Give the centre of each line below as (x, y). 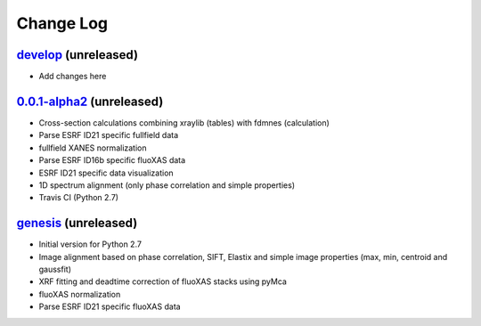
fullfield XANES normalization (93, 148)
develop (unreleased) (77, 55)
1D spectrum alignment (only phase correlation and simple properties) (167, 185)
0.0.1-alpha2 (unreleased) (90, 101)
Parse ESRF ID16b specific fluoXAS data (112, 160)
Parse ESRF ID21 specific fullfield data (109, 135)
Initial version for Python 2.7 (90, 244)
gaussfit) (55, 269)
